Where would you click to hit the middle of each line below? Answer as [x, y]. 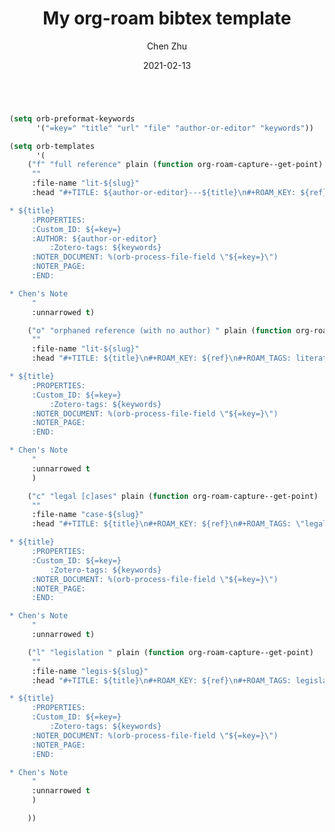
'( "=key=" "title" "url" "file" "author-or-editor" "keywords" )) [174, 128]
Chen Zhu [167, 46]
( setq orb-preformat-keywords [72, 118]
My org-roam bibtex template [167, 18]
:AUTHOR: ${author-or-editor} [94, 238]
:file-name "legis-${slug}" [90, 671]
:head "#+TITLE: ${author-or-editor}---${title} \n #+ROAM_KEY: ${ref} [179, 193]
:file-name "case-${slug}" [87, 515]
